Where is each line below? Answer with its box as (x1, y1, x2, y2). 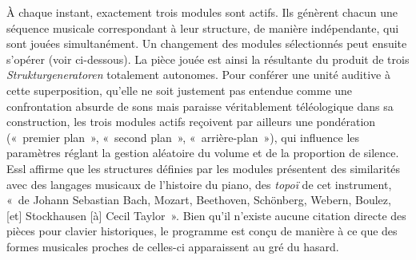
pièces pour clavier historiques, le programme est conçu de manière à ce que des (6, 223, 398, 239)
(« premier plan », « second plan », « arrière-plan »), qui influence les (6, 128, 360, 145)
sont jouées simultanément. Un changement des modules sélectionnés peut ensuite (6, 35, 407, 52)
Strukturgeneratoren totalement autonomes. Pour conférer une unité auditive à (6, 66, 390, 83)
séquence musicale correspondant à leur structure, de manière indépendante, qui (6, 19, 399, 36)
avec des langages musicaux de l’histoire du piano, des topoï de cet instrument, (6, 175, 392, 192)
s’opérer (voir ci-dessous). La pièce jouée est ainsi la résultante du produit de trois (6, 50, 410, 67)
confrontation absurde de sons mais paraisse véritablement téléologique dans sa (6, 97, 394, 114)
